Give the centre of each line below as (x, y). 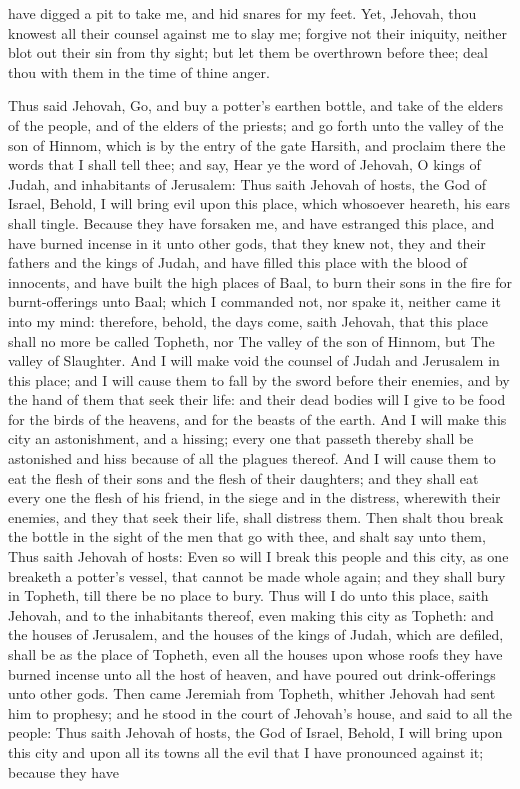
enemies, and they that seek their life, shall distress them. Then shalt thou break (256, 516)
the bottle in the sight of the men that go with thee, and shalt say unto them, (247, 536)
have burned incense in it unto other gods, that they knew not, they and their (247, 242)
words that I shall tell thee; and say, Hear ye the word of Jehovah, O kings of (244, 164)
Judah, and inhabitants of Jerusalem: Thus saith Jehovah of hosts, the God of (247, 183)
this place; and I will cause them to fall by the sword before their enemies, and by (259, 379)
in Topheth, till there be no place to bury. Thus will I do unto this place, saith (248, 595)
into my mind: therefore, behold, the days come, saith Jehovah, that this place (248, 320)
